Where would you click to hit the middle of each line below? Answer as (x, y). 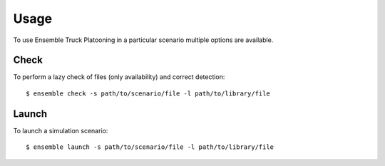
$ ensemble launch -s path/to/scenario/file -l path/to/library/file (150, 147)
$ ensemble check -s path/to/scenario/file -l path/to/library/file (148, 93)
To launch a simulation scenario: (61, 130)
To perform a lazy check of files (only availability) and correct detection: (119, 77)
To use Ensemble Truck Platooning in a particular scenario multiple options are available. (143, 40)
